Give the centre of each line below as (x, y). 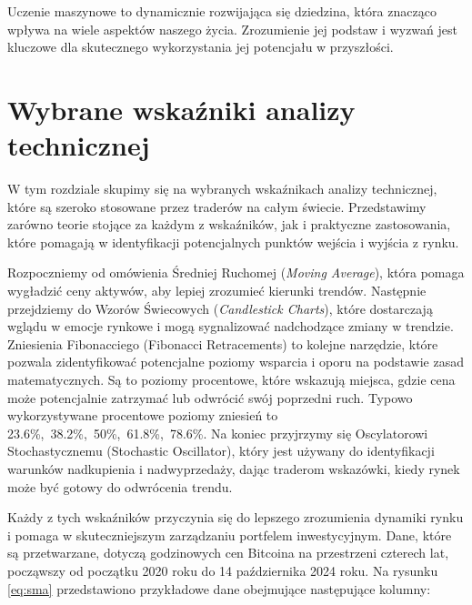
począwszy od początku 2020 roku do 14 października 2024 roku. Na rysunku (223, 570)
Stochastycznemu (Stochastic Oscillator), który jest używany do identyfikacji (221, 451)
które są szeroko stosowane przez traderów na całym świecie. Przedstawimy (217, 206)
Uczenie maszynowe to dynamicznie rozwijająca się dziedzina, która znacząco (222, 11)
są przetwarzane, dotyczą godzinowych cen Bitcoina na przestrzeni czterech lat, (228, 553)
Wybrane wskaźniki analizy (181, 109)
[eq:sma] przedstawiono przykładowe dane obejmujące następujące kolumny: (219, 588)
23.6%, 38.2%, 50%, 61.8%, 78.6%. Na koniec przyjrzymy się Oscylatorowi (218, 433)
